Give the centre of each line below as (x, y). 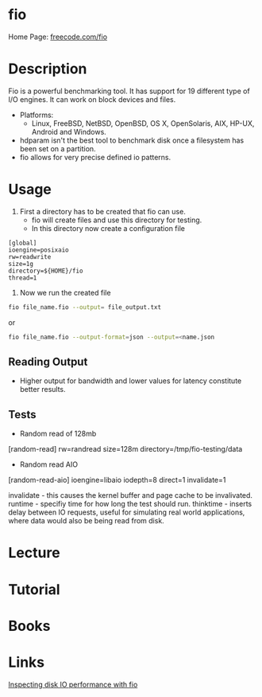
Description (48, 69)
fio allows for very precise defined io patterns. (95, 157)
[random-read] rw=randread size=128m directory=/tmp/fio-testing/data (125, 449)
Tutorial (35, 589)
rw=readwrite (30, 256)
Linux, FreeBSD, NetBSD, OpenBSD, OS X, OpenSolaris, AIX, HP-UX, (143, 123)
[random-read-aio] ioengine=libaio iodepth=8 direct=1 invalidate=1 (117, 480)
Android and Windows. (69, 131)
